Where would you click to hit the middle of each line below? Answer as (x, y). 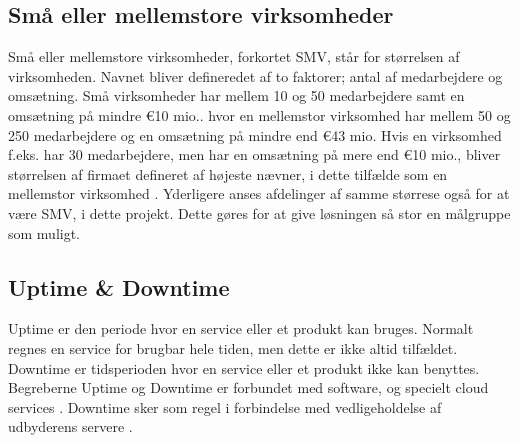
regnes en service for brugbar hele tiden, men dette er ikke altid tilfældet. (233, 347)
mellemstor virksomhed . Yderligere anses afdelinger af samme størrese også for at (259, 193)
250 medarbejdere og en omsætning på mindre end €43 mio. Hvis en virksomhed (255, 134)
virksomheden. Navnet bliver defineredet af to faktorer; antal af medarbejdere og (255, 75)
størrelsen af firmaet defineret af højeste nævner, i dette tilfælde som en (228, 173)
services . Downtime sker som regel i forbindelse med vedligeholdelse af (225, 406)
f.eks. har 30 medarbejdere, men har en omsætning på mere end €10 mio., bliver (254, 154)
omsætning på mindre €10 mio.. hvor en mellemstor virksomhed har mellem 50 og (259, 114)
